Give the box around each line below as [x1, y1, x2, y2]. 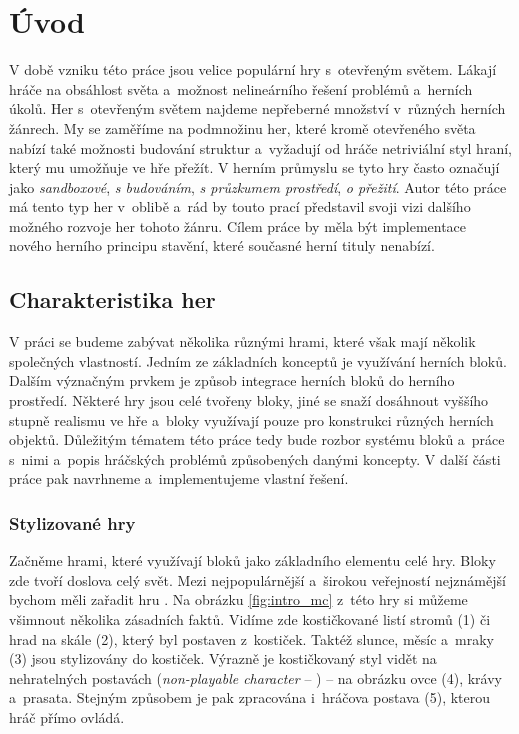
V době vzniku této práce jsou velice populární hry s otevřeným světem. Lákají [9, 59, 497, 80]
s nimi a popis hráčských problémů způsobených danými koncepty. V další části [9, 448, 501, 469]
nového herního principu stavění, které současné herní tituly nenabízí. [9, 235, 435, 256]
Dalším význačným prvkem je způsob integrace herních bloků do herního [9, 370, 455, 391]
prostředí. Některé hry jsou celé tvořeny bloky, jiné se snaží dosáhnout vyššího [9, 390, 489, 411]
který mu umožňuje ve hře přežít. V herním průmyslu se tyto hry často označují [9, 157, 500, 178]
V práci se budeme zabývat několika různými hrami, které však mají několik [9, 331, 476, 352]
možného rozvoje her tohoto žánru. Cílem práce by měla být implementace [9, 215, 467, 236]
